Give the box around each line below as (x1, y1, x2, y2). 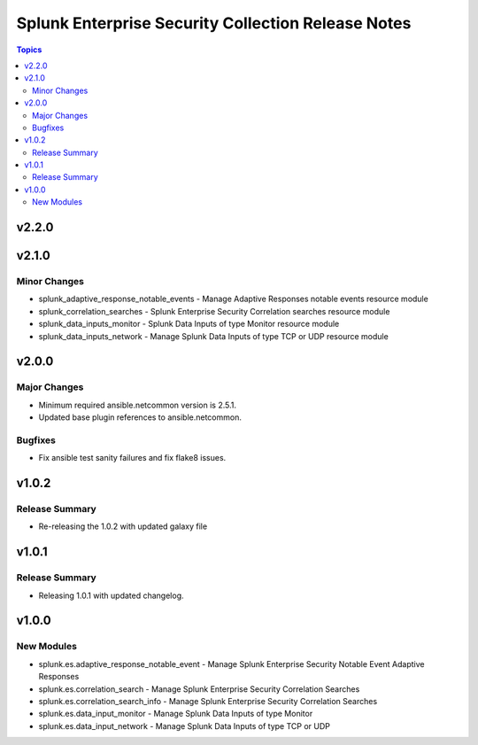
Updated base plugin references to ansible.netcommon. (38, 412, 243, 423)
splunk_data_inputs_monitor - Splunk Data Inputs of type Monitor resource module (38, 319, 340, 330)
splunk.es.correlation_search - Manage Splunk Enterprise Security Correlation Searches (38, 683, 360, 695)
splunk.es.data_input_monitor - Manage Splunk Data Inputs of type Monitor (38, 709, 313, 719)
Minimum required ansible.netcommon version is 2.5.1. (38, 400, 237, 410)
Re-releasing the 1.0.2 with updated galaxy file (38, 521, 208, 532)
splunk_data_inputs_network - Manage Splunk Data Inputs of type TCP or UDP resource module (38, 330, 389, 341)
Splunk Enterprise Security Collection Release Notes (16, 13, 412, 33)
